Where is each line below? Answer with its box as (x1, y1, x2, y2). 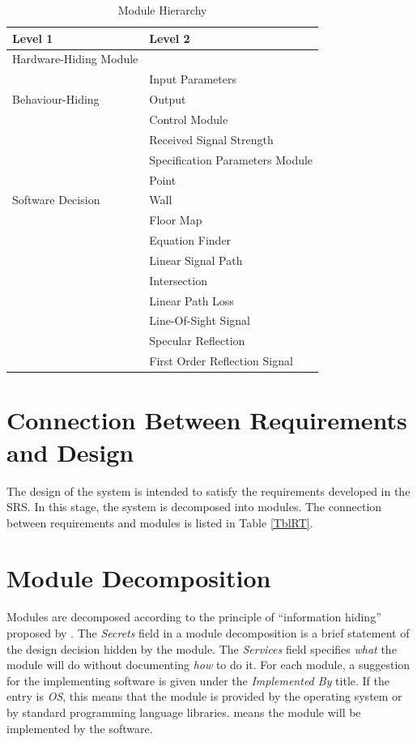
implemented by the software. (6, 719, 153, 736)
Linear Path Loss (149, 292, 234, 309)
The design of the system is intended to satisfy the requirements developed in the (6, 482, 411, 499)
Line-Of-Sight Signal (149, 312, 250, 329)
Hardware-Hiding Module (12, 50, 138, 67)
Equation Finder (149, 232, 232, 249)
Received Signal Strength (149, 130, 274, 147)
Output (149, 91, 186, 108)
